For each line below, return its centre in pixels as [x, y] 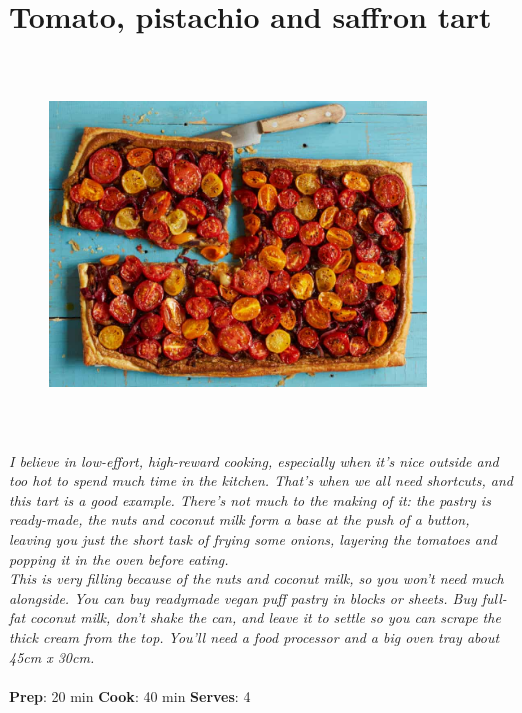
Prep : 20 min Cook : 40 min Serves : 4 [130, 695]
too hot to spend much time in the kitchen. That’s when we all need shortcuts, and [261, 480]
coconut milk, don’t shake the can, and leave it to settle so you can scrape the [265, 617]
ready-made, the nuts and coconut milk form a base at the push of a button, [239, 519]
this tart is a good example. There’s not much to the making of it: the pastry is [250, 499]
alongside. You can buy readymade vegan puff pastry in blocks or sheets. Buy [243, 597]
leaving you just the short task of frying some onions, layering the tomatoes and [253, 539]
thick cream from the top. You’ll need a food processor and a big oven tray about [254, 637]
